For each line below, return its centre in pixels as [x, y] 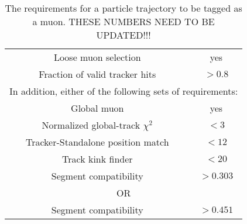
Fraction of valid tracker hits [97, 74]
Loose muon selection [97, 57]
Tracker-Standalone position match [97, 142]
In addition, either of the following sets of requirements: [124, 91]
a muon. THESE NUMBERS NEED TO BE [123, 21]
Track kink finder [97, 159]
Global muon [97, 108]
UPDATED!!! [123, 35]
